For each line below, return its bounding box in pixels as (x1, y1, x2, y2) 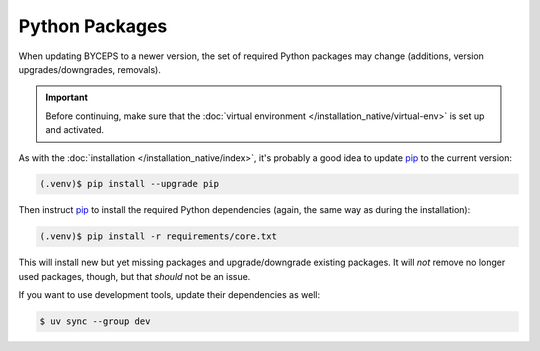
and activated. (45, 124, 105, 136)
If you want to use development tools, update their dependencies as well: (18, 289, 320, 301)
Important (45, 91, 89, 104)
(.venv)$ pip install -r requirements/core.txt (39, 231, 277, 242)
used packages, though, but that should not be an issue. (18, 270, 251, 282)
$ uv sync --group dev (39, 316, 151, 327)
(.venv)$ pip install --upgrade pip (39, 178, 220, 190)
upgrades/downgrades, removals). (18, 63, 162, 75)
